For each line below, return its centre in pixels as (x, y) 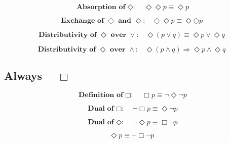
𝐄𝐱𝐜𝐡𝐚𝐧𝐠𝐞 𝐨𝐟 (83, 21)
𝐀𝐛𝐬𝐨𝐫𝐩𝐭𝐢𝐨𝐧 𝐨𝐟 (101, 7)
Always (23, 76)
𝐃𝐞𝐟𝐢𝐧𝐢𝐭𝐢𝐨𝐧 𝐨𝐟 (101, 95)
